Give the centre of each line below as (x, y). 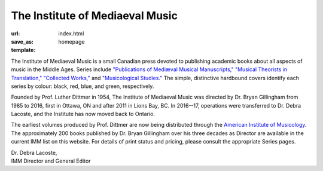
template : (23, 50)
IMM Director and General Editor (51, 161)
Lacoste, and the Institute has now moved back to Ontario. (83, 114)
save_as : (22, 41)
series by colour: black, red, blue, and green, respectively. (83, 86)
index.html (71, 33)
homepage (71, 41)
